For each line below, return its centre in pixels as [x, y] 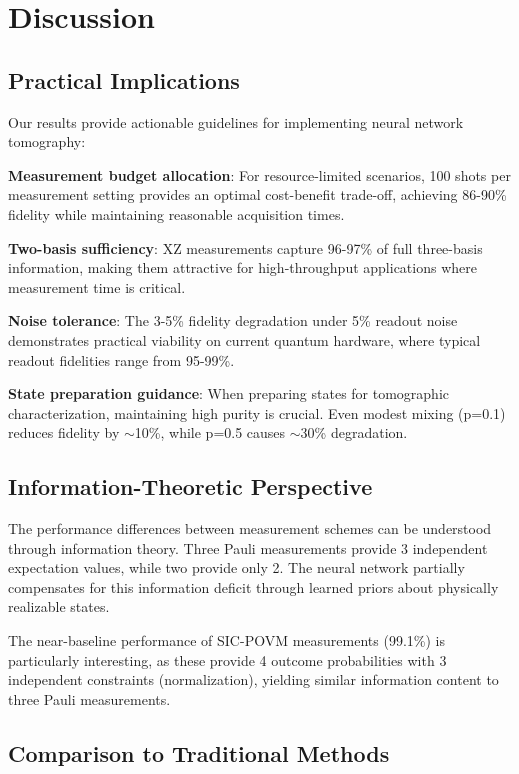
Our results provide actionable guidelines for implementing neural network [236, 121]
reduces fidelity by [64, 432]
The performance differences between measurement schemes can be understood [250, 528]
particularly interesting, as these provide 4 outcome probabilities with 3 [227, 659]
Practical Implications [124, 79]
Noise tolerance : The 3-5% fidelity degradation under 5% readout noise [233, 320]
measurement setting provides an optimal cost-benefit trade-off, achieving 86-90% [257, 194]
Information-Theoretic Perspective [190, 486]
